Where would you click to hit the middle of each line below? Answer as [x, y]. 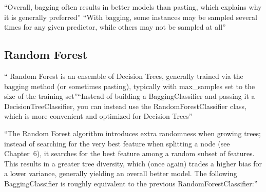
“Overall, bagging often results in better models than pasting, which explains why [133, 7]
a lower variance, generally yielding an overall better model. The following [121, 173]
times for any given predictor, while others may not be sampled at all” [115, 27]
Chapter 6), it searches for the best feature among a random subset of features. [129, 153]
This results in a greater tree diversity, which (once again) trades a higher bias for [133, 163]
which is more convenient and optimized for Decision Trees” [98, 116]
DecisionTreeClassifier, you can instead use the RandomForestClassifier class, [126, 106]
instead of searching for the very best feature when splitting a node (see [117, 143]
